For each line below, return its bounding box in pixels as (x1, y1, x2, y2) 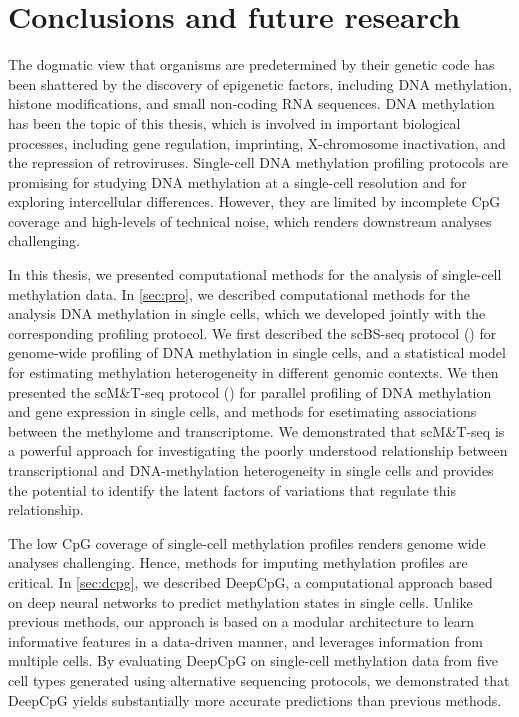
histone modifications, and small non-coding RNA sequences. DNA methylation (8, 93, 495, 114)
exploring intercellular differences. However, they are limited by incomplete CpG (8, 191, 501, 212)
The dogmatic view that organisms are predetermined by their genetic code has (8, 54, 495, 75)
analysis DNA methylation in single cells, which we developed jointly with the (8, 303, 486, 324)
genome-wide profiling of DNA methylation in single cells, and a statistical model (8, 342, 506, 363)
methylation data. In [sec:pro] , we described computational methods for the (8, 283, 470, 304)
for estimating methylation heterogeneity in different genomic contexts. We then (8, 362, 499, 383)
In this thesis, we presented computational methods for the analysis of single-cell (8, 264, 502, 285)
